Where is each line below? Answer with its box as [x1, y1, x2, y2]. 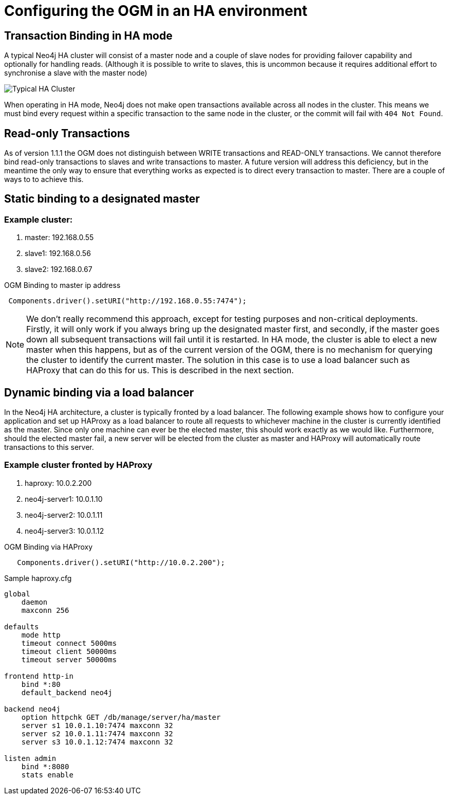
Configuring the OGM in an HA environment [4, 2, 308, 20]
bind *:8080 [21, 762, 69, 771]
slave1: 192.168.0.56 [25, 249, 91, 258]
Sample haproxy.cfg [4, 573, 72, 583]
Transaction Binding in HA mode [4, 29, 173, 42]
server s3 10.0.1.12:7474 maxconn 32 [21, 737, 173, 746]
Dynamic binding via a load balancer [4, 386, 194, 399]
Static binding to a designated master [4, 192, 200, 206]
